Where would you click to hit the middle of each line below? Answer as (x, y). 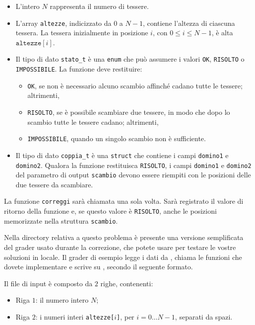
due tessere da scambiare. (54, 184)
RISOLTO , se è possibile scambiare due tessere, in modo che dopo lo (129, 112)
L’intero (28, 6)
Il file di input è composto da (48, 283)
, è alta (222, 33)
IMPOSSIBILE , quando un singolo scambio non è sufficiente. (117, 138)
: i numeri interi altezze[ (75, 317)
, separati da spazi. (204, 317)
